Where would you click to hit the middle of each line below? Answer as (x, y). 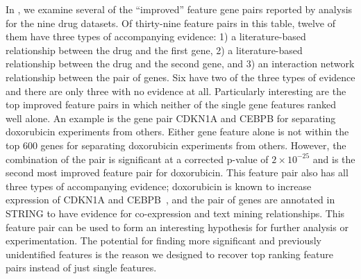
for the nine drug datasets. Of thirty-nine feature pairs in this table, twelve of (170, 23)
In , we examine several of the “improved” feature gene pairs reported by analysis (179, 9)
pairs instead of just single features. (81, 268)
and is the (334, 159)
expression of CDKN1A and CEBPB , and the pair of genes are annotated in (170, 200)
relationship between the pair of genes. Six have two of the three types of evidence (180, 77)
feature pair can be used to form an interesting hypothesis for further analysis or (177, 227)
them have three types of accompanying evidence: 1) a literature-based (156, 36)
